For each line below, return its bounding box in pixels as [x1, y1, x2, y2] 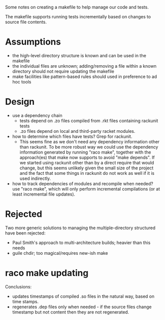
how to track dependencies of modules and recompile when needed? [12, 180, 154, 187]
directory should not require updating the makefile [12, 68, 114, 74]
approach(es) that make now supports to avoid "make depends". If [19, 154, 155, 160]
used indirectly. [19, 175, 51, 181]
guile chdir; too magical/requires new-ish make [12, 250, 108, 256]
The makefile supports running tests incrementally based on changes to [5, 14, 151, 19]
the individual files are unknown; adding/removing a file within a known [12, 63, 157, 69]
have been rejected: [5, 230, 46, 236]
